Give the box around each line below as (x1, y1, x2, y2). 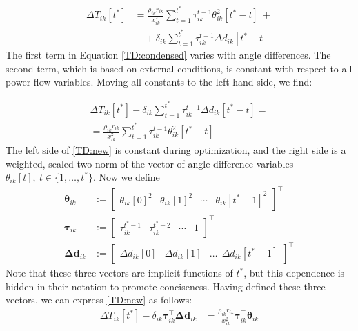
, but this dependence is (243, 265, 345, 280)
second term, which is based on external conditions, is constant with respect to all (6, 61, 352, 75)
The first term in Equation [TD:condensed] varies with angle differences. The (6, 48, 331, 62)
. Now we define (93, 170, 160, 184)
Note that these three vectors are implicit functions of (6, 265, 233, 280)
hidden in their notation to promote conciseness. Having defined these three (6, 279, 326, 293)
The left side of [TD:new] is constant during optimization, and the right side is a (6, 142, 346, 157)
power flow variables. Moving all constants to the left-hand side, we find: (6, 74, 312, 89)
